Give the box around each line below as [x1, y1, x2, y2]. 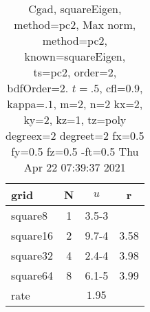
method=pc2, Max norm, [14, 17, 136, 32]
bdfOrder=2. [7, 80, 69, 96]
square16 [11, 227, 54, 243]
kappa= [7, 96, 45, 112]
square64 [11, 267, 54, 283]
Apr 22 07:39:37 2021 [23, 159, 126, 175]
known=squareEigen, [24, 48, 126, 64]
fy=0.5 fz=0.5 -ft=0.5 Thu [11, 143, 139, 159]
